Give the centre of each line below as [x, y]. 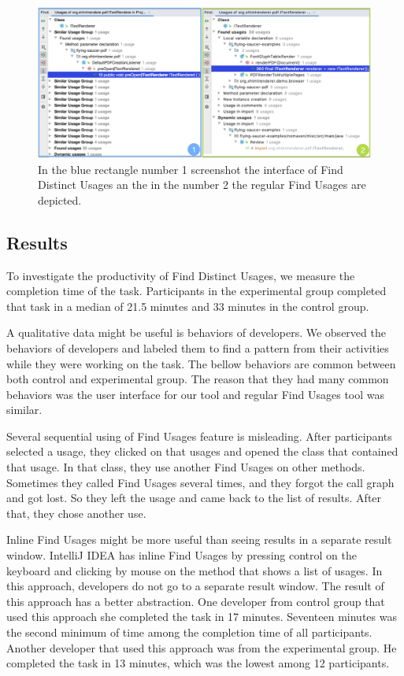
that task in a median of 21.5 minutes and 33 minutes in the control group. [188, 306]
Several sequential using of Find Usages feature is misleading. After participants [199, 436]
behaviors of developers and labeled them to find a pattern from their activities [198, 347]
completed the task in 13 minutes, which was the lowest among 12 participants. [198, 663]
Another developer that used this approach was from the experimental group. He [202, 647]
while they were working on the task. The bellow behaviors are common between [201, 363]
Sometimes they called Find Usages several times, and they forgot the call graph [200, 482]
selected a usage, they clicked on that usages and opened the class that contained [202, 451]
